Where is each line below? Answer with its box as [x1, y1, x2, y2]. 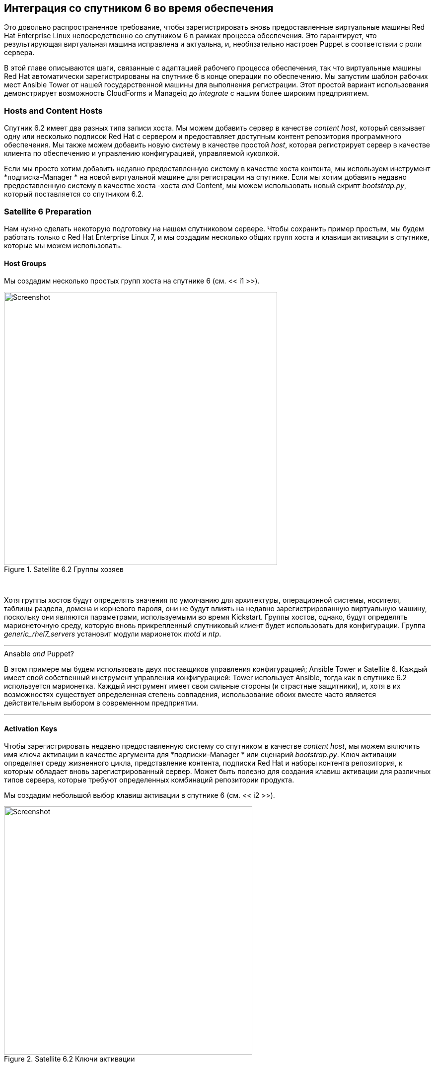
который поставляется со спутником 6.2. [4, 190, 144, 199]
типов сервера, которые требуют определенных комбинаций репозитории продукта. [4, 776, 294, 784]
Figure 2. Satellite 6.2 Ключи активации [4, 1055, 135, 1064]
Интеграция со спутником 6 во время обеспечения [4, 2, 274, 14]
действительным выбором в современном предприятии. [4, 699, 199, 708]
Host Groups [4, 259, 47, 268]
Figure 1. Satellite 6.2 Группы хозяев [4, 565, 124, 574]
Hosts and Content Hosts [4, 105, 103, 116]
